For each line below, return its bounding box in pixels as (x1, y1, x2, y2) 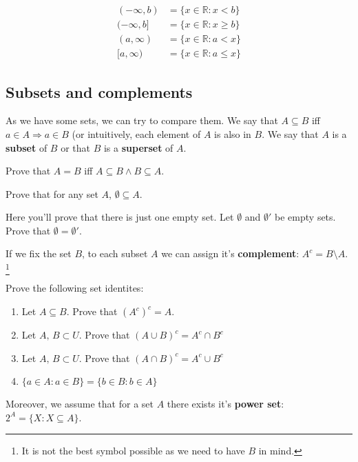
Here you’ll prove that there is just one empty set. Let (6, 210, 234, 224)
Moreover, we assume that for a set (6, 396, 154, 411)
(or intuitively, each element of (72, 126, 201, 141)
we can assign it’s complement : (161, 246, 299, 261)
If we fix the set (6, 246, 72, 261)
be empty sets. (275, 210, 336, 224)
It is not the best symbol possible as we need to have (21, 443, 245, 458)
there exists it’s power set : (167, 396, 284, 411)
